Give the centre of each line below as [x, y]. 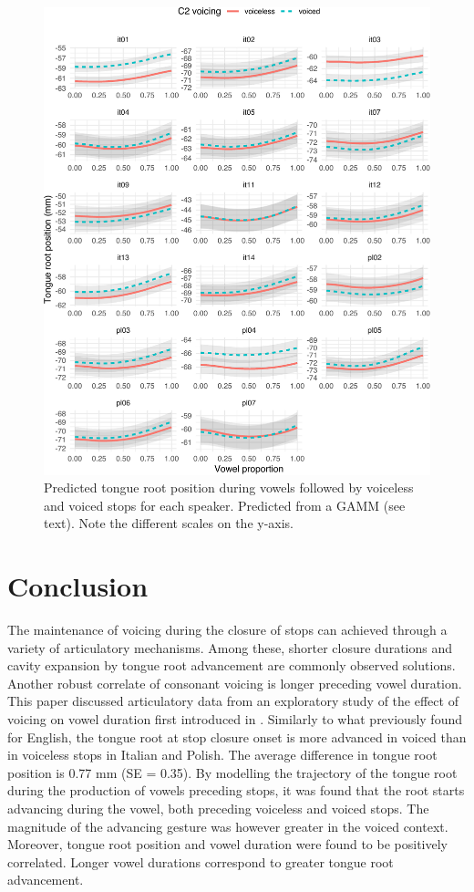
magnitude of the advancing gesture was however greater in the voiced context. [228, 826]
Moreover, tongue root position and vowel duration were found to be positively [227, 844]
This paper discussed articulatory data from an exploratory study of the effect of [233, 701]
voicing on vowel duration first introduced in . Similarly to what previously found [235, 719]
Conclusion [78, 586]
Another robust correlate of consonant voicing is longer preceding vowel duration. [235, 683]
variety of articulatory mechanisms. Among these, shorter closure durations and [230, 647]
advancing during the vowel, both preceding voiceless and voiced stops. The [218, 809]
